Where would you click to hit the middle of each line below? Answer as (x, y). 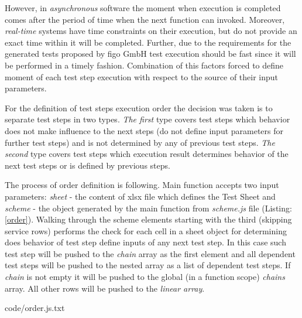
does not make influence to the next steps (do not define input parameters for (144, 130)
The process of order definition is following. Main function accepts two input (142, 185)
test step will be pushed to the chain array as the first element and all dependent (150, 253)
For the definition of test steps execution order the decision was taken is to (139, 107)
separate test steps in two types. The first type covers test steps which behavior (147, 119)
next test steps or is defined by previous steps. (87, 165)
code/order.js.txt (35, 308)
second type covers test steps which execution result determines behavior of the (147, 154)
